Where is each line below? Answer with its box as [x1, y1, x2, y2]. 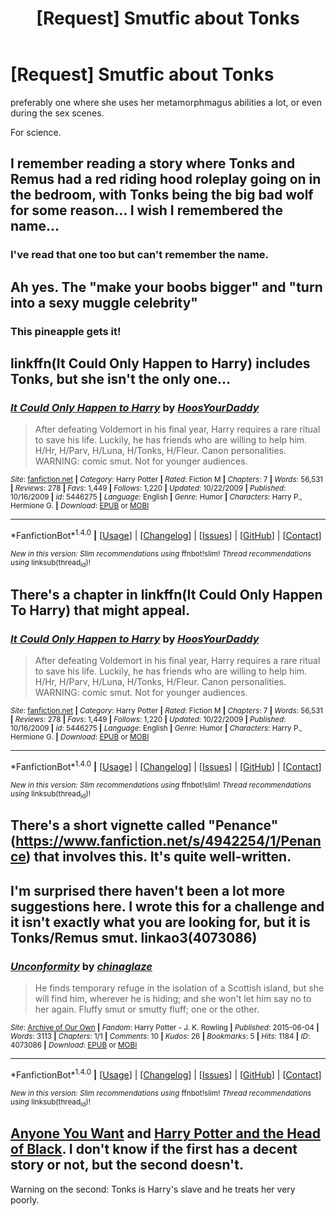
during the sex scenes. [10, 107, 105, 119]
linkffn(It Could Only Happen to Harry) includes [10, 355, 311, 372]
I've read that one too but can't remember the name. [10, 248, 270, 262]
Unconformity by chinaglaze [10, 959, 153, 973]
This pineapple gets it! [10, 324, 122, 338]
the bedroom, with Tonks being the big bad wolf [10, 187, 314, 204]
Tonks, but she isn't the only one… [10, 370, 232, 387]
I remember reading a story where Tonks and [10, 155, 296, 172]
